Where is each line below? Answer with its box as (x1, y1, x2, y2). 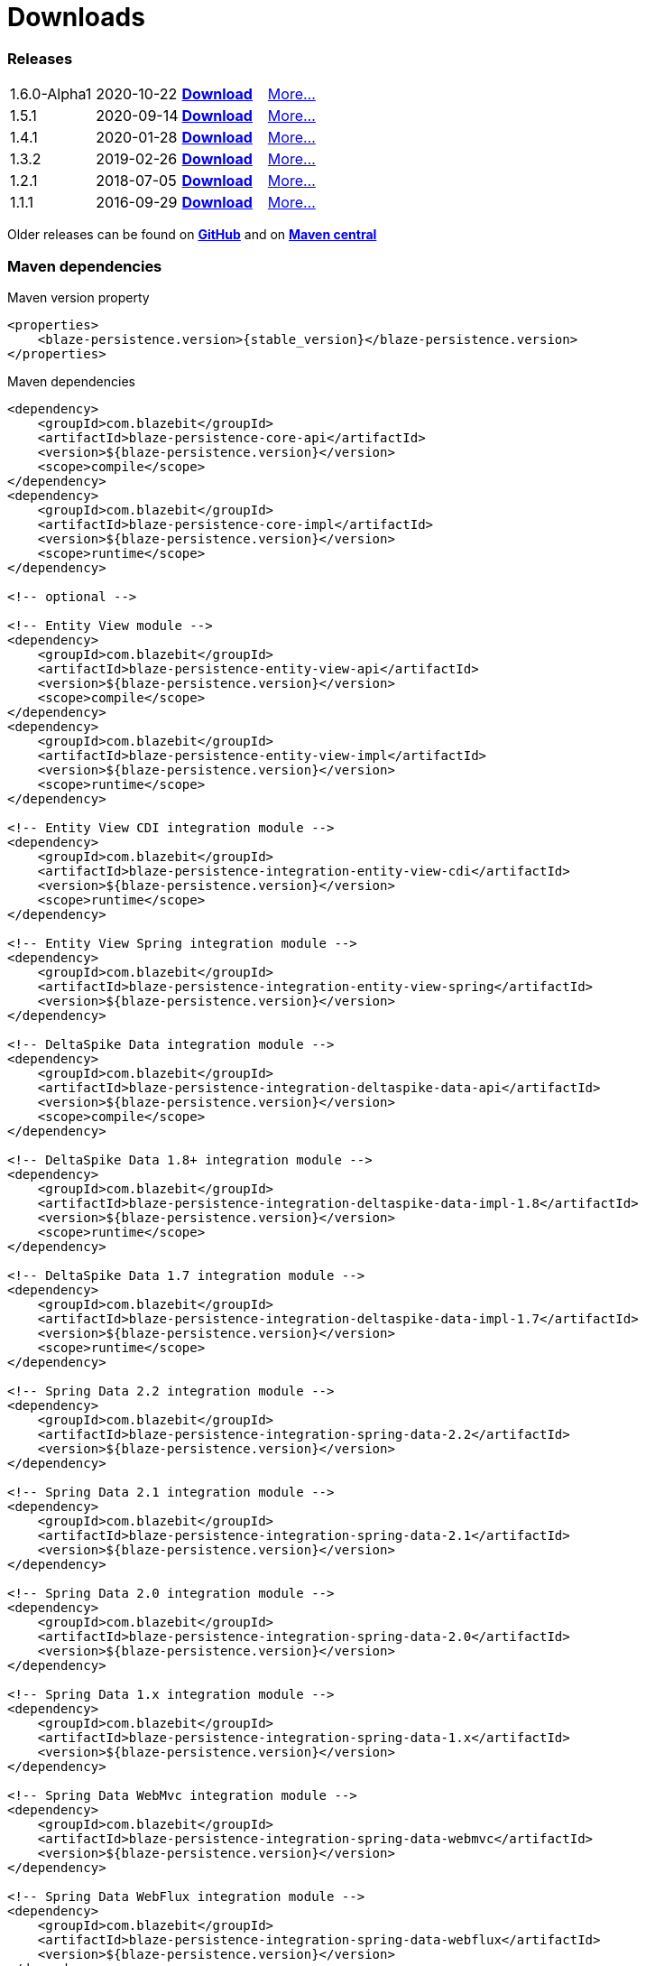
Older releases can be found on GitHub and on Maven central (7, 227, 377, 243)
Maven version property (7, 289, 150, 305)
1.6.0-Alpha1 (10, 85, 92, 104)
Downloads (7, 2, 145, 32)
